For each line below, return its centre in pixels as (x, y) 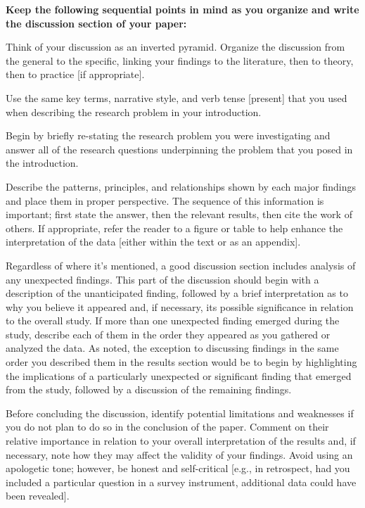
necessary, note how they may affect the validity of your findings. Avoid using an (179, 454)
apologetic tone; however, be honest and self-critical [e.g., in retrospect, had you (178, 468)
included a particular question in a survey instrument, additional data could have (181, 482)
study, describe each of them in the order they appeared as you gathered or (168, 334)
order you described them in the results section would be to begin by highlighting (181, 362)
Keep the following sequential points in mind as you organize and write (182, 9)
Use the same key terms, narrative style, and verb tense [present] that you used (177, 97)
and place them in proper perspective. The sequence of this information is (165, 200)
